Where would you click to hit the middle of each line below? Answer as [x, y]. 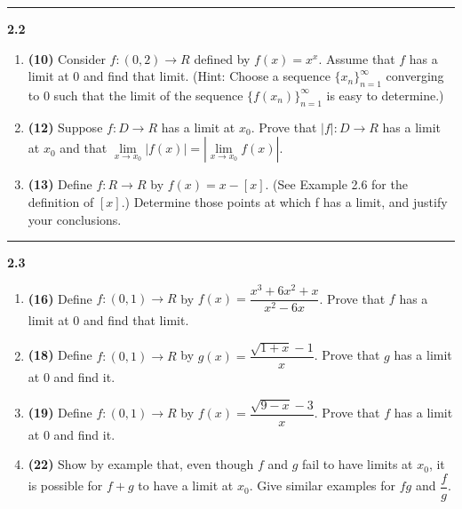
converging [415, 76]
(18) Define [60, 355]
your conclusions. [75, 219]
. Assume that [357, 58]
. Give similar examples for [323, 485]
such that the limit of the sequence [148, 95]
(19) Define [60, 413]
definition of [61, 201]
